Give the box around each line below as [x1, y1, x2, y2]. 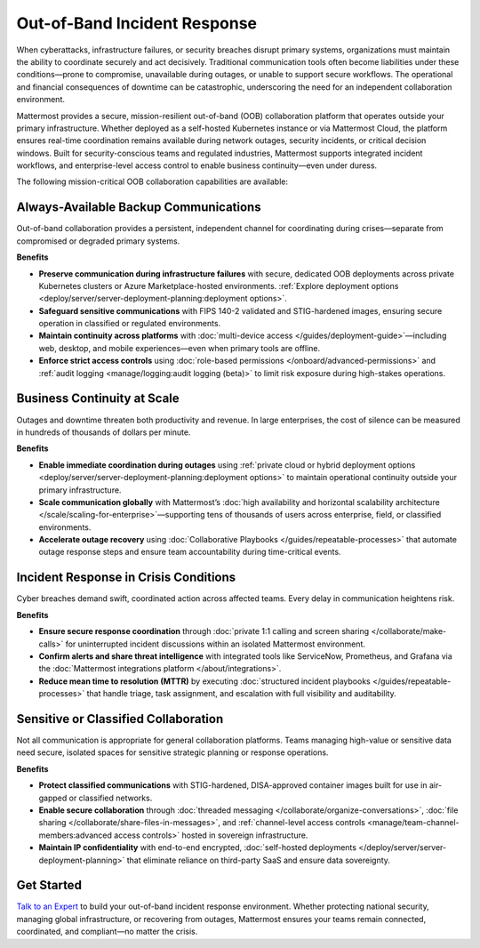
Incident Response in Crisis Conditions [16, 570, 236, 585]
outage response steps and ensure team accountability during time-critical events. [38, 547, 341, 558]
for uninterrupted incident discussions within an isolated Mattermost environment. [65, 639, 366, 649]
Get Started [16, 878, 82, 893]
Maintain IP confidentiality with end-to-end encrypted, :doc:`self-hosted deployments [38, 842, 357, 853]
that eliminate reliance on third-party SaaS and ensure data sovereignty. [126, 855, 391, 865]
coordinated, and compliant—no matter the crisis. [16, 926, 198, 937]
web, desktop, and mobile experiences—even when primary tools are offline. [38, 342, 321, 353]
